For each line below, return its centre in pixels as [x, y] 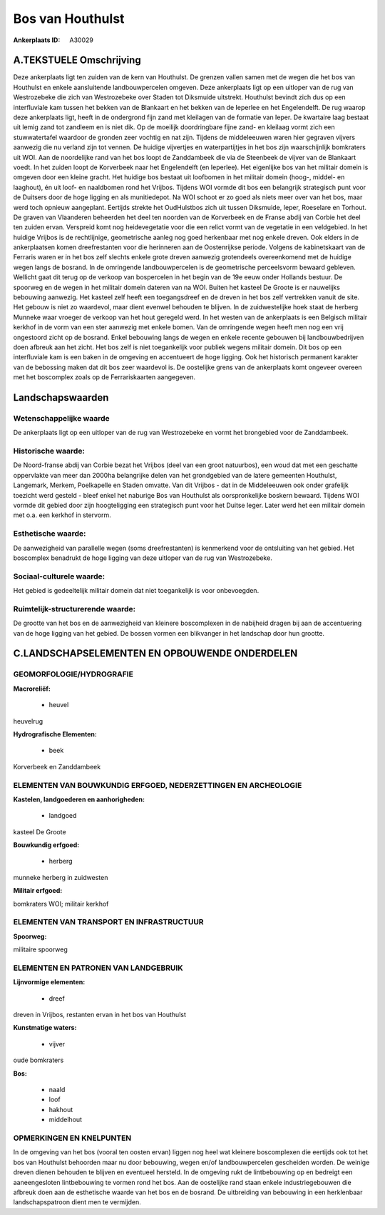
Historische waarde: [49, 451]
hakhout [61, 1109]
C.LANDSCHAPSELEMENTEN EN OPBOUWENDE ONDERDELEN [155, 654]
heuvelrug [28, 721]
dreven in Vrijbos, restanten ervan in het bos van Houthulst [100, 1015]
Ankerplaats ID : [37, 40]
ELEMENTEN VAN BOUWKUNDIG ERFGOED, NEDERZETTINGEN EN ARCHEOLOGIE [158, 785]
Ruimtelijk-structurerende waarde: [74, 609]
